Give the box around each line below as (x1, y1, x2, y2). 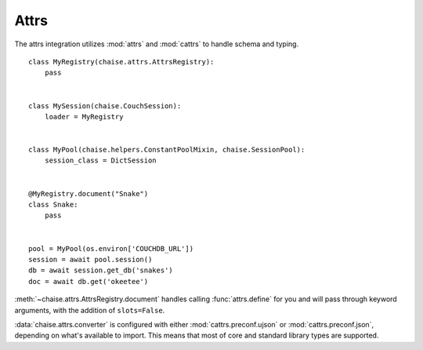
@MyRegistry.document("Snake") (28, 189, 149, 198)
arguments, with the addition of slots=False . (14, 305, 165, 315)
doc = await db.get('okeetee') (28, 277, 149, 286)
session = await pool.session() (28, 255, 153, 264)
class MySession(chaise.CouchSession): (28, 101, 182, 110)
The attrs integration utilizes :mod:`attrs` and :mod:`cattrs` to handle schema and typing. (14, 39, 299, 49)
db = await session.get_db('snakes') (28, 266, 174, 275)
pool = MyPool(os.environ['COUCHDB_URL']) (28, 244, 194, 253)
